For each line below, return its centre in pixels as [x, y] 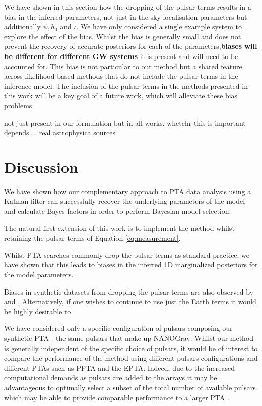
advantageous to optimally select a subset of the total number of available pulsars [130, 387]
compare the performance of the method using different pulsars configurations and [131, 358]
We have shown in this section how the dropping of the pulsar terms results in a [128, 7]
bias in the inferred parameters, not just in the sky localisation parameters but [126, 16]
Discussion [41, 167]
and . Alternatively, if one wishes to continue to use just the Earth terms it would [130, 301]
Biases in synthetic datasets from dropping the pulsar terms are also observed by [129, 291]
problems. [19, 105]
